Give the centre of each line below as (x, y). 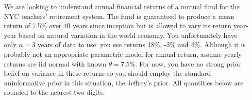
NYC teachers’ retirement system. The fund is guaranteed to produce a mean (119, 16)
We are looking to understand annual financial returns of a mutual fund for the (122, 6)
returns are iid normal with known (55, 63)
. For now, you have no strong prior (188, 63)
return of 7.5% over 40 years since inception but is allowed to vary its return (118, 25)
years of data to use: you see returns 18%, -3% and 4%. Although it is (142, 44)
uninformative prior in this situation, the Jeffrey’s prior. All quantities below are (124, 82)
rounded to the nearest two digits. (54, 92)
